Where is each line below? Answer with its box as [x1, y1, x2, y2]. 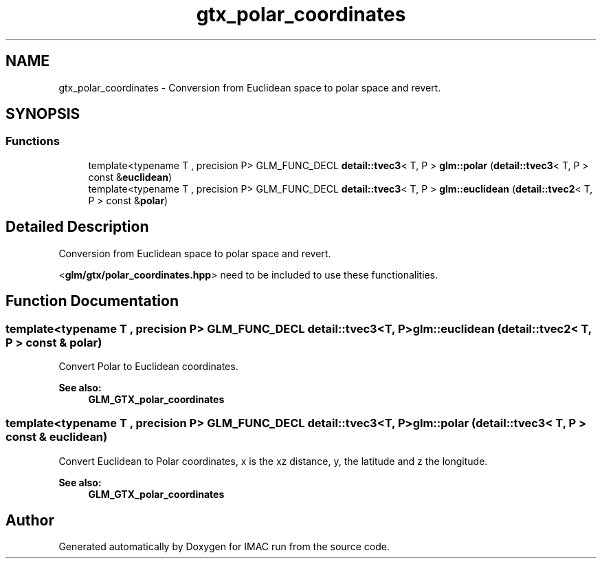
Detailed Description [5, 218, 149, 236]
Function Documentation [5, 292, 179, 310]
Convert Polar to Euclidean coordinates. [58, 360, 238, 372]
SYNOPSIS [5, 105, 80, 123]
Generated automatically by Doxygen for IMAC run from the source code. [58, 541, 390, 553]
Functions [5, 134, 60, 149]
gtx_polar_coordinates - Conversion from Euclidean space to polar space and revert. [58, 81, 441, 94]
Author [5, 512, 54, 530]
